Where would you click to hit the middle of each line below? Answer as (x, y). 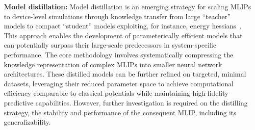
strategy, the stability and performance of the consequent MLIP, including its (120, 112)
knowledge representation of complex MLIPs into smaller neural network (113, 64)
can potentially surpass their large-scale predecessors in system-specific (110, 45)
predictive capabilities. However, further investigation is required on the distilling (126, 102)
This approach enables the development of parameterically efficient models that (123, 35)
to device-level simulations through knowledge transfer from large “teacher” (117, 16)
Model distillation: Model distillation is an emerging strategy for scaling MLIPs (127, 6)
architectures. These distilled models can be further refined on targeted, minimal (125, 74)
